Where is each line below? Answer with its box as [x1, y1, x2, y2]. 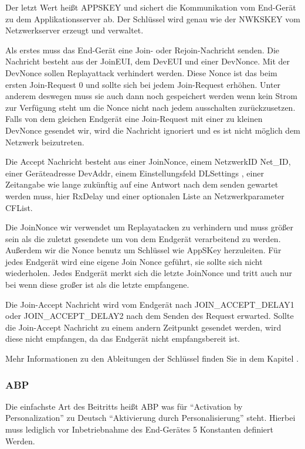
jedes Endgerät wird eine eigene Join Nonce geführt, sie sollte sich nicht [5, 255, 263, 267]
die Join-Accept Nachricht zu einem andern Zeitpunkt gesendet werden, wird [5, 321, 282, 333]
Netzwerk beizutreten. [5, 135, 84, 148]
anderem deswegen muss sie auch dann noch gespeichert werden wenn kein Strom [5, 90, 297, 102]
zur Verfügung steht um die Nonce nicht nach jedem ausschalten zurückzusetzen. [5, 101, 296, 113]
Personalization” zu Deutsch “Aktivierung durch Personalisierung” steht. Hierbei [5, 411, 296, 424]
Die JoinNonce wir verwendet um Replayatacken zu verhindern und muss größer [5, 221, 293, 233]
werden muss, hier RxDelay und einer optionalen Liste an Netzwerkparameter [5, 189, 284, 202]
